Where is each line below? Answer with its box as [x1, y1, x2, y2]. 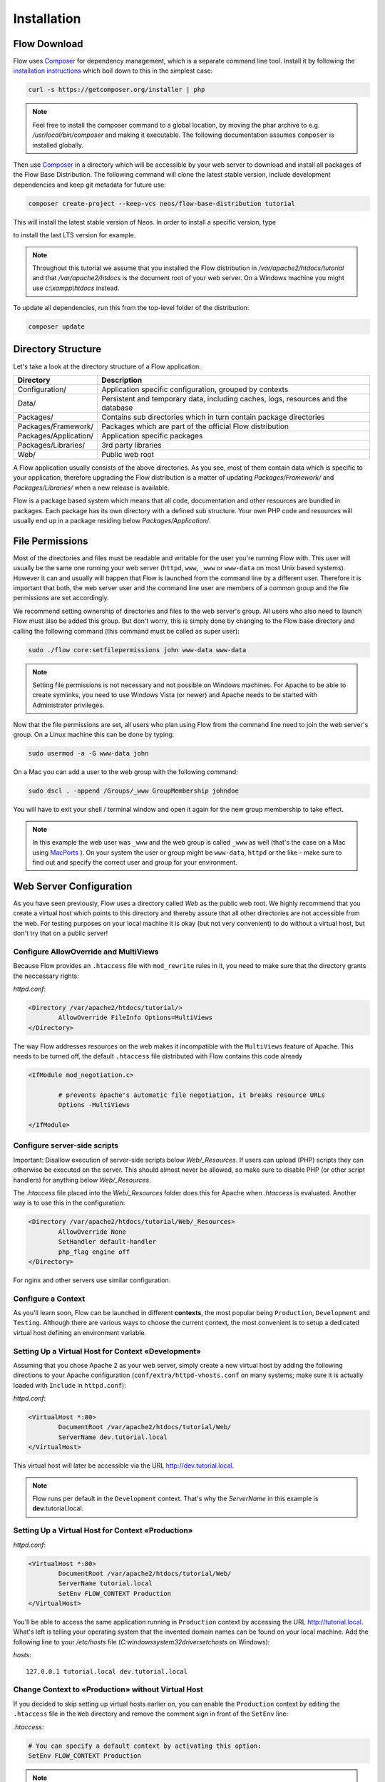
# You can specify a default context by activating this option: [28, 1741, 262, 1750]
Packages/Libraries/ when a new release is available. [13, 483, 170, 492]
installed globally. [32, 140, 84, 149]
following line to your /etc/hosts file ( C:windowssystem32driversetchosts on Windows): [13, 1637, 270, 1646]
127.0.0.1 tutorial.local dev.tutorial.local [26, 1667, 188, 1675]
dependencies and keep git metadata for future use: [13, 180, 167, 189]
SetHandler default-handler [58, 1237, 157, 1246]
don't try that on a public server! [13, 929, 108, 937]
